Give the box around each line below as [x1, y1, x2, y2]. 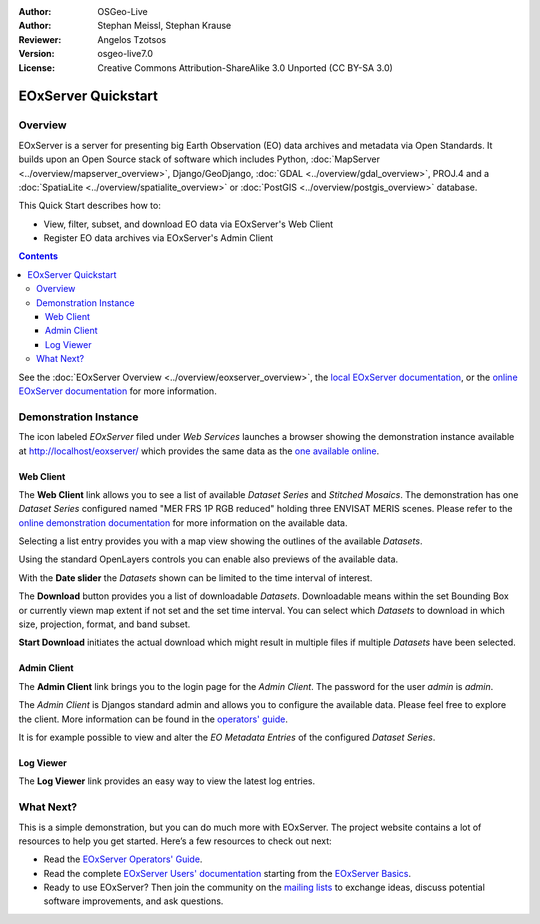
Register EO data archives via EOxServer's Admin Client [43, 232, 274, 244]
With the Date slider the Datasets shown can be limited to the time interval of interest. [18, 571, 373, 584]
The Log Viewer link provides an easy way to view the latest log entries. [18, 775, 316, 787]
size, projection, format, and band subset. [18, 618, 191, 630]
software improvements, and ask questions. [43, 895, 224, 907]
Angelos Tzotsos [97, 33, 167, 45]
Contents [18, 250, 59, 262]
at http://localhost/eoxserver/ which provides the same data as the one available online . [18, 445, 380, 457]
